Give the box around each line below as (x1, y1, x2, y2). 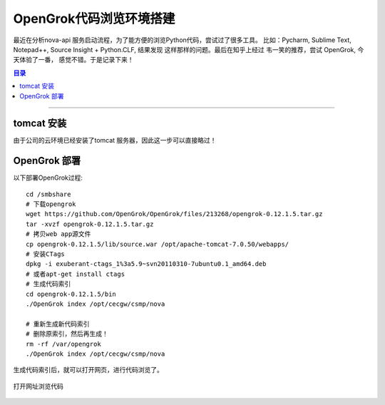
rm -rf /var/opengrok (26, 339, 101, 348)
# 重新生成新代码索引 (26, 319, 90, 328)
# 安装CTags (26, 250, 66, 258)
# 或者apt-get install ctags (26, 270, 125, 278)
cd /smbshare (26, 190, 71, 198)
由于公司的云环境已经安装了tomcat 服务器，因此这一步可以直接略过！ (13, 136, 217, 145)
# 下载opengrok (26, 200, 76, 208)
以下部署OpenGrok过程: (13, 173, 83, 182)
